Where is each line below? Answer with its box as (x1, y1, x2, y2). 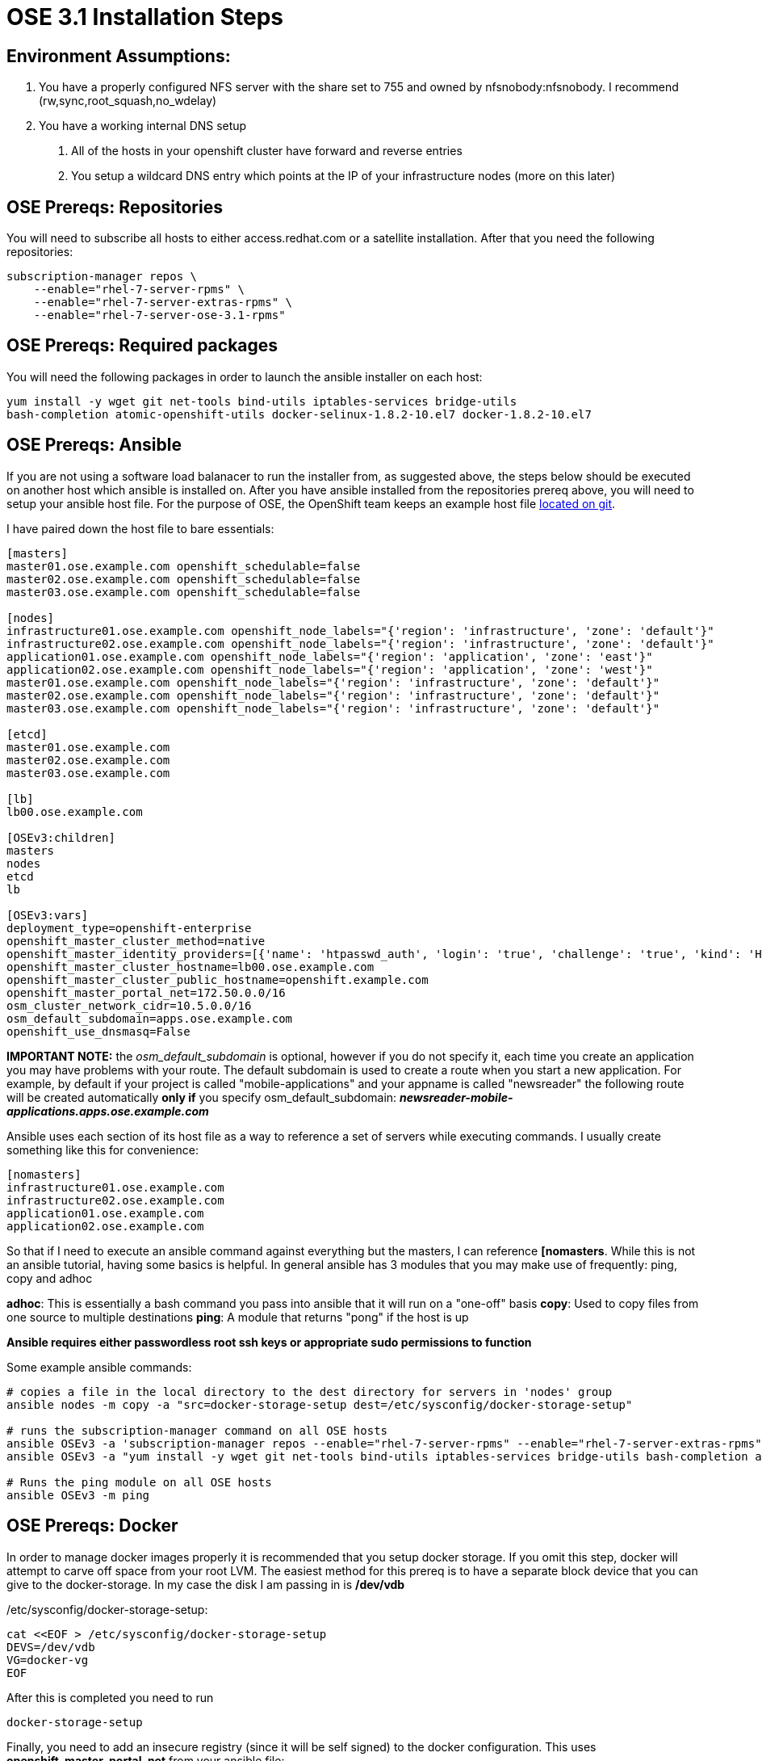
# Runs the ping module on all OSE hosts (6, 1475, 272, 1489)
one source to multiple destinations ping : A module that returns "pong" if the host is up (6, 1309, 469, 1324)
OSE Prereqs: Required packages (6, 335, 278, 356)
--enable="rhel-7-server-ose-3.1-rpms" (33, 309, 286, 322)
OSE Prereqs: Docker (6, 1515, 178, 1536)
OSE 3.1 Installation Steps (6, 3, 284, 31)
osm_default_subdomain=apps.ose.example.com (6, 1011, 293, 1025)
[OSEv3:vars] (6, 908, 89, 922)
